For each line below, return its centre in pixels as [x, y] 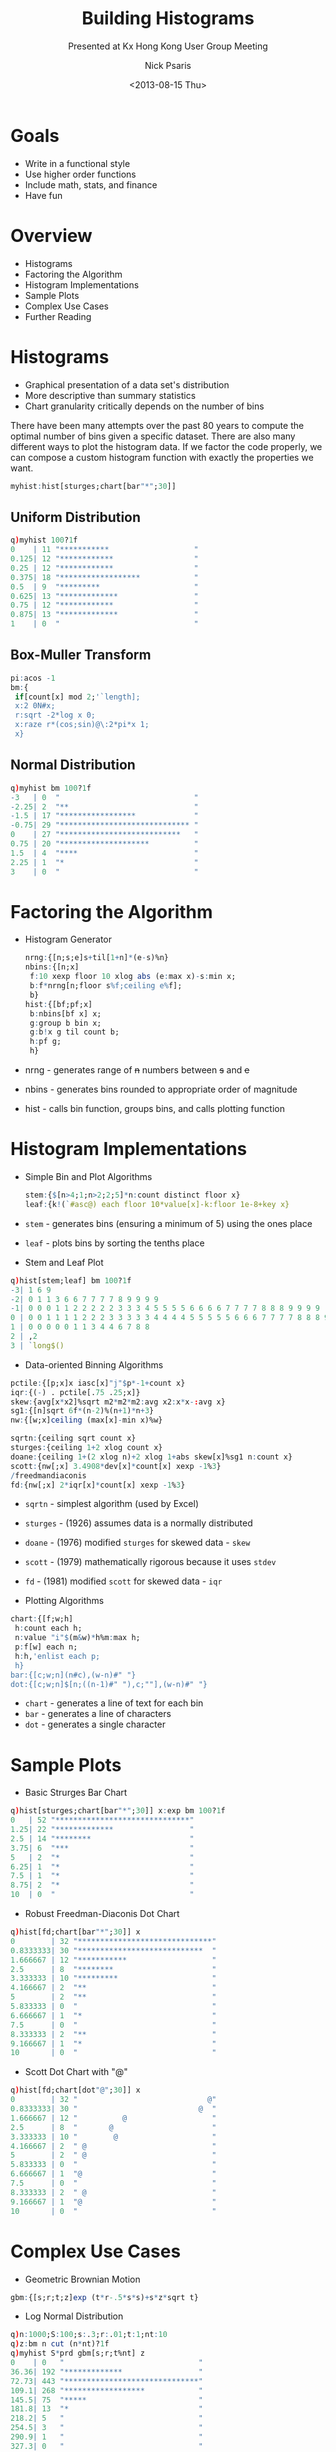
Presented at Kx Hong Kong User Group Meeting [168, 46]
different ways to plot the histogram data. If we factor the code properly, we [166, 446]
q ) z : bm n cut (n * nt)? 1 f [60, 2344]
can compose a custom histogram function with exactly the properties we [162, 457]
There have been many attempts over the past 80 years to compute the [157, 425]
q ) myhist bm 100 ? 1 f [51, 788]
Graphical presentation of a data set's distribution [127, 384]
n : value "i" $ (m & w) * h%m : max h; [77, 1638]
